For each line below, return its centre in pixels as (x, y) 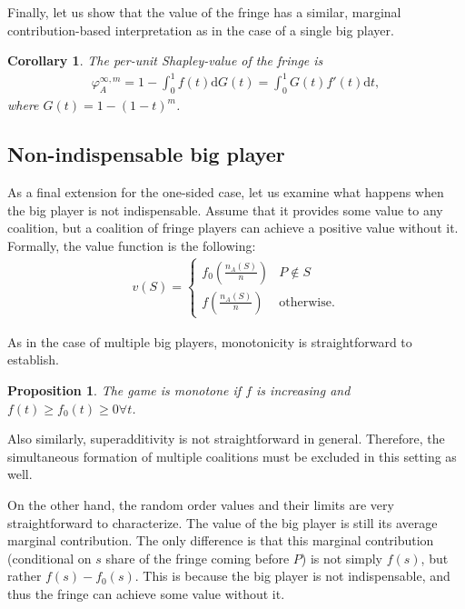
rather (25, 576)
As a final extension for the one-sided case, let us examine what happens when (226, 191)
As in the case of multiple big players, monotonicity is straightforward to (210, 341)
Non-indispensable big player (146, 154)
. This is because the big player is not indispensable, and (292, 576)
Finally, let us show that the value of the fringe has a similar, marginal (204, 12)
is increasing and (303, 390)
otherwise (305, 302)
